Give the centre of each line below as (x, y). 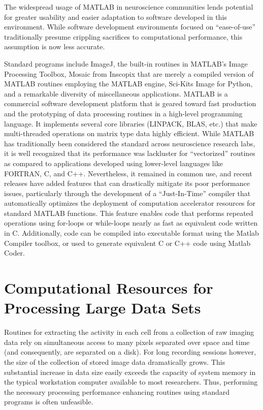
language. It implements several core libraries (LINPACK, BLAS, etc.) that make (131, 123)
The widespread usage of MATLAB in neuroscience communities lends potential (129, 7)
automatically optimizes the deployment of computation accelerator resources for (130, 203)
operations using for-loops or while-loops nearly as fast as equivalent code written (131, 223)
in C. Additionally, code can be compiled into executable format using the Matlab (131, 233)
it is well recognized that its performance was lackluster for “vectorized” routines (130, 153)
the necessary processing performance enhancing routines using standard (117, 391)
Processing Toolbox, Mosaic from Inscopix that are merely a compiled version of (129, 73)
